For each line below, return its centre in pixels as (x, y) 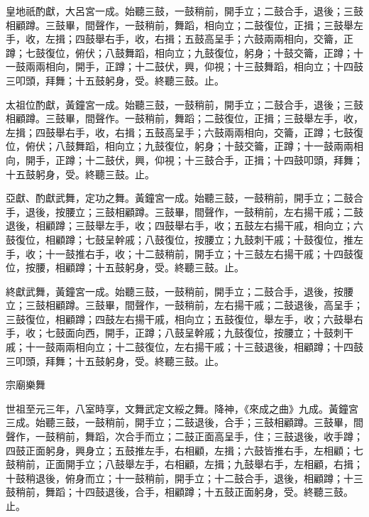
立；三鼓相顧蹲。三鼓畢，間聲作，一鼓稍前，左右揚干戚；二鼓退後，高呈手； (184, 305)
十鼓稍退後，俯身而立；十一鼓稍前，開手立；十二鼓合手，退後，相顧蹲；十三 (184, 478)
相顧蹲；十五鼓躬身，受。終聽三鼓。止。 (149, 267)
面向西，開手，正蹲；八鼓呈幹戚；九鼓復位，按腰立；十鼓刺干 (209, 333)
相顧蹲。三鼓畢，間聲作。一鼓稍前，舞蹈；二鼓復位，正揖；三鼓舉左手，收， (184, 118)
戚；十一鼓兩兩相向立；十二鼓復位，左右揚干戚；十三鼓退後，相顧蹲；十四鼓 (184, 347)
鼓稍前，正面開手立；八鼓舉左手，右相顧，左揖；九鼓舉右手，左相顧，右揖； (184, 464)
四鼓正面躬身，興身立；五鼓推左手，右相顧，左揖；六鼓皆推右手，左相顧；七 (184, 450)
